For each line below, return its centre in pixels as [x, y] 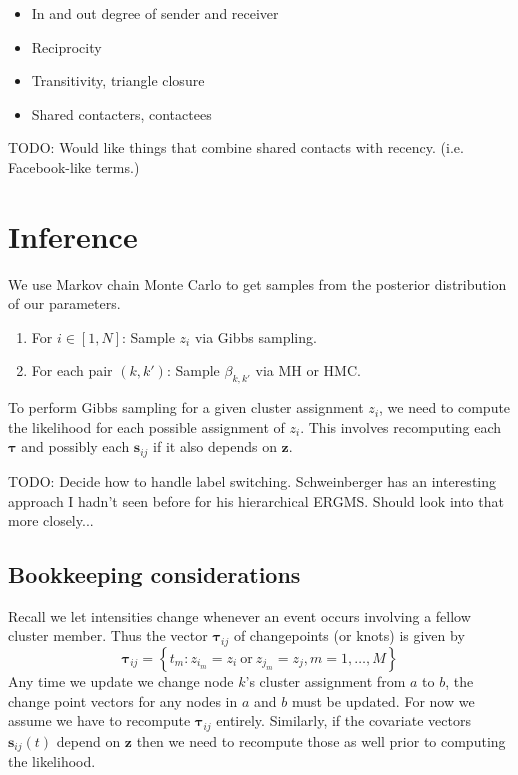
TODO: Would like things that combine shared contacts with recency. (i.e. [236, 147]
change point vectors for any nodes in [123, 700]
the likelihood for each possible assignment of [146, 426]
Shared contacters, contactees [121, 113]
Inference [73, 235]
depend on [88, 740]
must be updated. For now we [383, 700]
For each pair [72, 370]
